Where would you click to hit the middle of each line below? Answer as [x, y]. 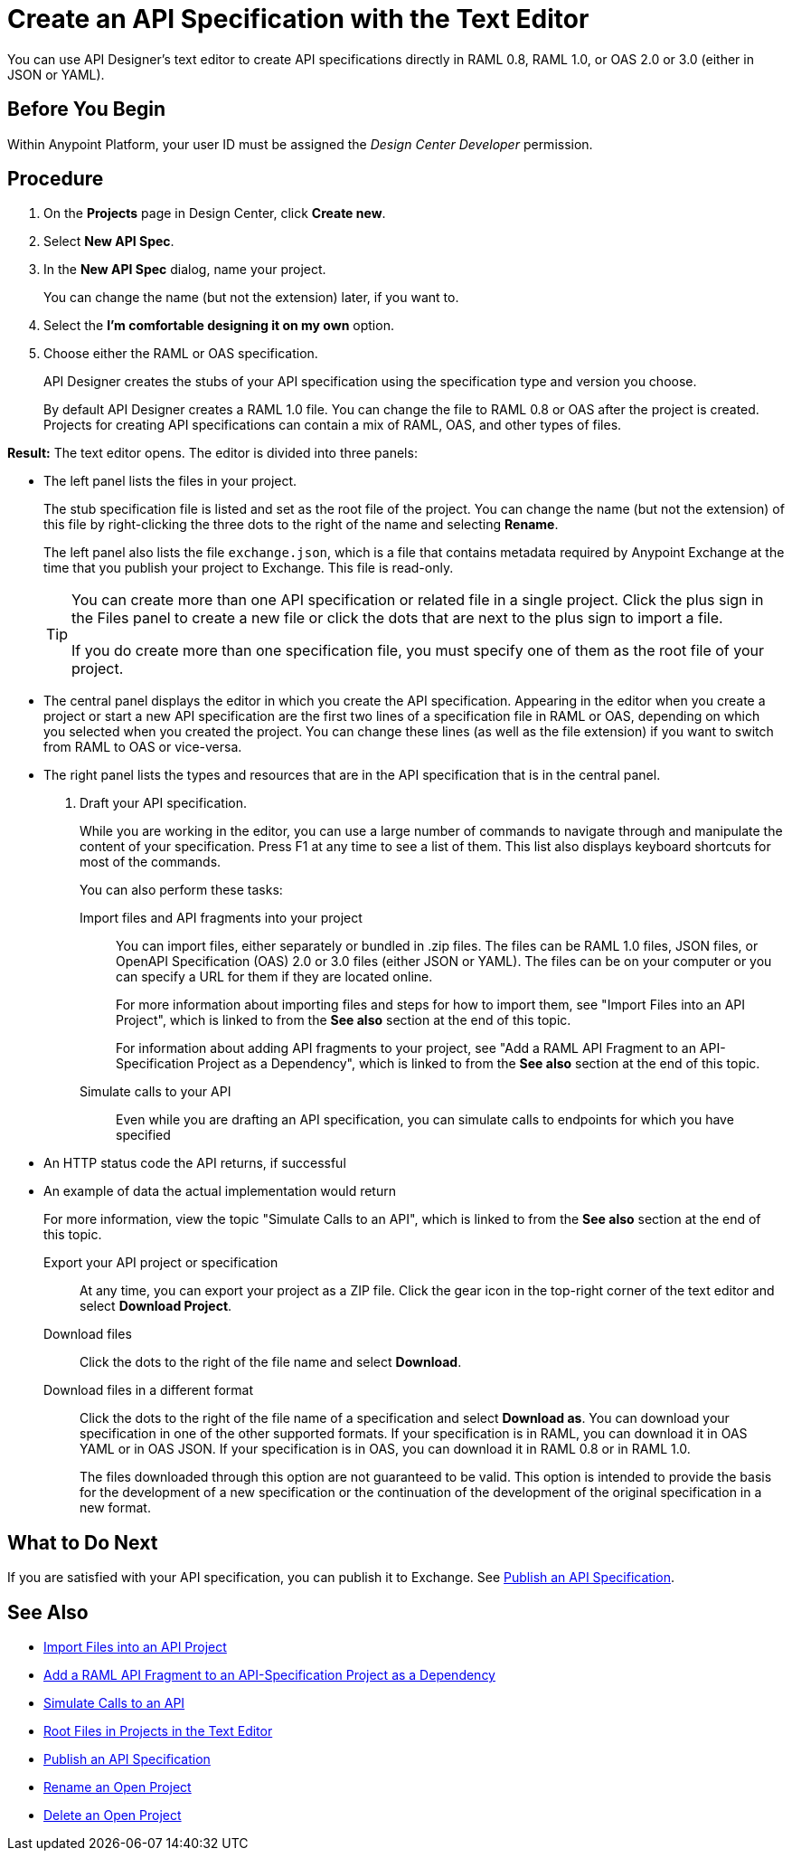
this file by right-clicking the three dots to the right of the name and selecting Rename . [301, 525]
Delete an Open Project [113, 1815]
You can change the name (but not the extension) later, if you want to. [251, 298]
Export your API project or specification [161, 1263]
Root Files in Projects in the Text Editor [158, 1731]
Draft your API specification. [163, 803]
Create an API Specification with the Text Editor [298, 19]
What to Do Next [83, 1542]
